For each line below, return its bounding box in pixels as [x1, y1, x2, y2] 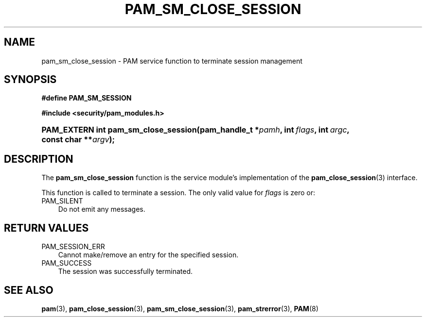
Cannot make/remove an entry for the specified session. [58, 251, 239, 259]
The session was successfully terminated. [58, 267, 193, 276]
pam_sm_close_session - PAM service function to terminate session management [41, 56, 302, 65]
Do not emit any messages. [58, 205, 145, 214]
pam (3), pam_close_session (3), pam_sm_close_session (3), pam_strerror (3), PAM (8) [41, 304, 319, 313]
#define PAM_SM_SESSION [41, 94, 132, 102]
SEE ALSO [4, 284, 53, 296]
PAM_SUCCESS [41, 259, 92, 268]
